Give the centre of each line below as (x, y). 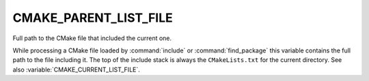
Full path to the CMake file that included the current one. (92, 38)
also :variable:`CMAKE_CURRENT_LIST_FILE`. (76, 69)
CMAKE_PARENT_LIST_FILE (93, 18)
